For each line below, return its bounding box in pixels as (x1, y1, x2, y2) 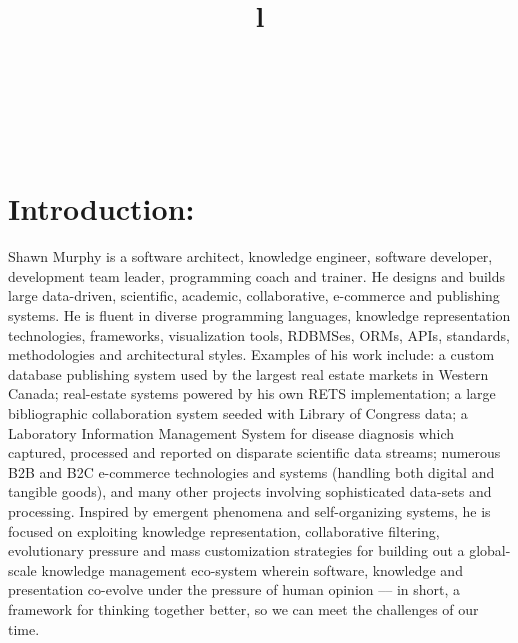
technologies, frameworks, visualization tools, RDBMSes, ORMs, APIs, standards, (8, 324, 510, 345)
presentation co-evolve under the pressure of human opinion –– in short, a (8, 579, 461, 600)
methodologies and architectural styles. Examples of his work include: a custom (8, 344, 495, 365)
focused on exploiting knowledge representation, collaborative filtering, (8, 520, 440, 541)
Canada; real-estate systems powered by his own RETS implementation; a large (8, 383, 496, 404)
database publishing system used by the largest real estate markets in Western (8, 363, 489, 384)
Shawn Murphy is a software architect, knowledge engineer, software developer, (8, 246, 493, 267)
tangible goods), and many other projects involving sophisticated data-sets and (8, 481, 492, 502)
